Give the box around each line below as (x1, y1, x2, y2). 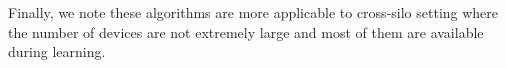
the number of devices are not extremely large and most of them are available (8, 21, 484, 42)
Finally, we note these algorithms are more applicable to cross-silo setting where (8, 2, 499, 22)
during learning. (8, 41, 106, 62)
